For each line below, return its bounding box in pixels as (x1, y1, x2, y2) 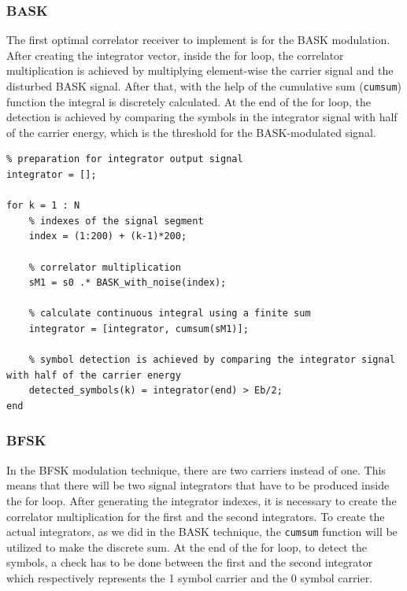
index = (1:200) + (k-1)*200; (28, 231, 187, 242)
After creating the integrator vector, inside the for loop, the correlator (6, 46, 344, 63)
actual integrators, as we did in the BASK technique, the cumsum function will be (6, 523, 398, 540)
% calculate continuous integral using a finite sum (28, 308, 311, 320)
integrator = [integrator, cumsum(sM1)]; (28, 323, 249, 334)
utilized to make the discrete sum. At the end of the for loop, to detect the (6, 538, 367, 555)
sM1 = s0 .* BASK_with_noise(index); (28, 277, 227, 289)
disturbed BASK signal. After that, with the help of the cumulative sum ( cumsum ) (6, 78, 401, 94)
